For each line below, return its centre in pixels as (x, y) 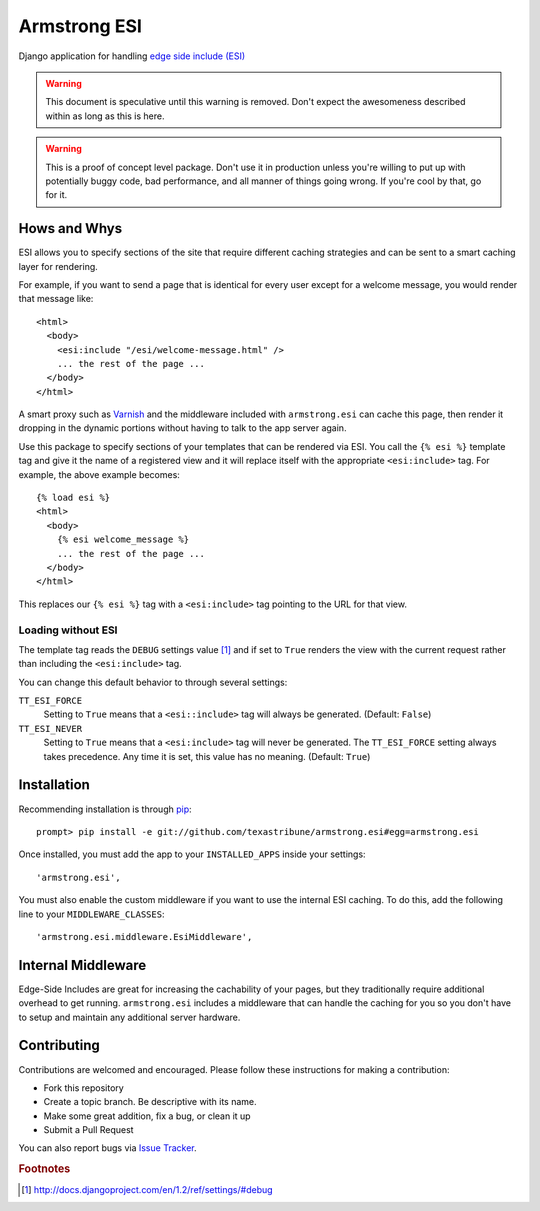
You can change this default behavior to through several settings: (153, 682)
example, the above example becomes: (99, 474)
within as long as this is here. (105, 116)
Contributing (59, 1045)
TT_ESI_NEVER (50, 728)
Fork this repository (83, 1087)
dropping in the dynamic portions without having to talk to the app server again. (182, 428)
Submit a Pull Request (88, 1130)
